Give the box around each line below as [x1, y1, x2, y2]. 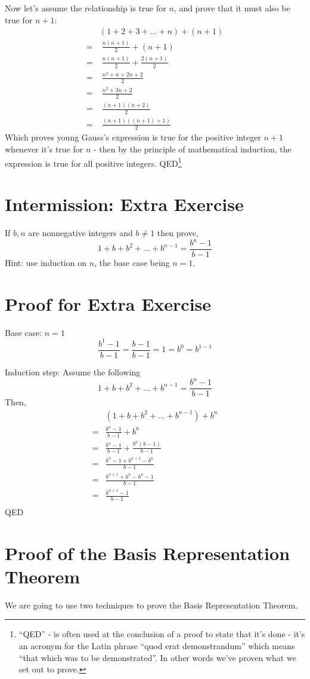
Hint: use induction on [5, 256, 86, 269]
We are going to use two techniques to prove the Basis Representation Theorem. [5, 598, 298, 611]
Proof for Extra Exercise [5, 291, 212, 316]
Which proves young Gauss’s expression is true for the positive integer [5, 131, 261, 143]
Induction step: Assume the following [5, 365, 141, 378]
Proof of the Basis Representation [5, 540, 290, 565]
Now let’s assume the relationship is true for [5, 2, 166, 14]
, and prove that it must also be [173, 2, 290, 14]
